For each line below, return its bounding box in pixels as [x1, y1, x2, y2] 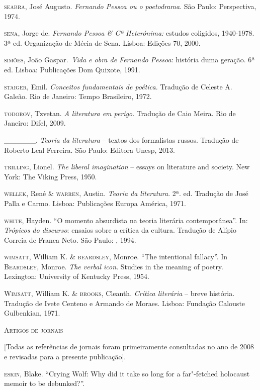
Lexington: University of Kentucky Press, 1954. [4, 271, 149, 281]
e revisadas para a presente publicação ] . [4, 351, 126, 362]
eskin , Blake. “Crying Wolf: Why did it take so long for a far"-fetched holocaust [4, 368, 250, 378]
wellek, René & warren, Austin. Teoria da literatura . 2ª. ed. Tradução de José [4, 188, 248, 199]
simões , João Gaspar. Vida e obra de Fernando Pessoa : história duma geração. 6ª [4, 54, 255, 65]
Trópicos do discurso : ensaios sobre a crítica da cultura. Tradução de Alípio [4, 225, 236, 235]
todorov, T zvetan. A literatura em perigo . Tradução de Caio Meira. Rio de [4, 108, 236, 118]
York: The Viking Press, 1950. [4, 171, 97, 181]
